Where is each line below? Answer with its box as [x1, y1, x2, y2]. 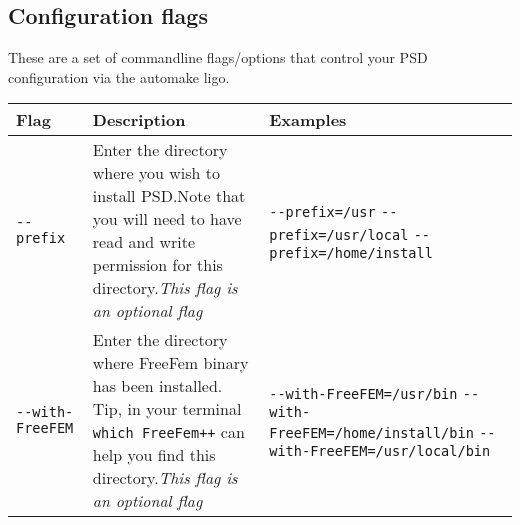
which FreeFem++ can [92, 420, 245, 444]
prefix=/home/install [269, 245, 433, 262]
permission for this [92, 253, 223, 277]
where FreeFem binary [92, 351, 249, 375]
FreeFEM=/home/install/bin [269, 425, 474, 442]
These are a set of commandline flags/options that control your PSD [8, 47, 428, 68]
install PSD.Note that [92, 184, 246, 208]
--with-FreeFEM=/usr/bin [269, 386, 458, 403]
